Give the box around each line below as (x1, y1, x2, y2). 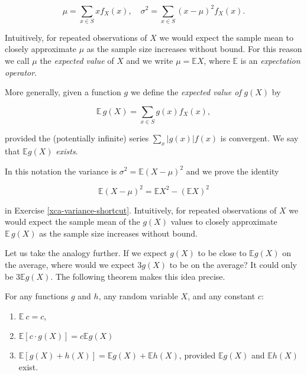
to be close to (198, 247, 247, 259)
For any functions (5, 290, 69, 302)
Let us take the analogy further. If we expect (5, 247, 167, 259)
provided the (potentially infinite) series (5, 132, 149, 144)
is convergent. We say (220, 132, 299, 144)
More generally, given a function (5, 86, 121, 98)
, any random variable (98, 290, 178, 302)
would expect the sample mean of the (5, 215, 140, 228)
